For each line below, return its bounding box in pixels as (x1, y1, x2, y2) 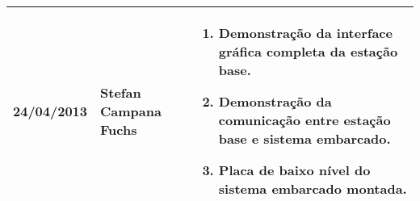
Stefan (100, 82, 141, 102)
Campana (100, 101, 162, 120)
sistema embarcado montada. (218, 179, 407, 198)
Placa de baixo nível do (218, 161, 371, 179)
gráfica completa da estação (218, 42, 398, 61)
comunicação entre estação (218, 111, 391, 129)
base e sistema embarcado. (218, 129, 391, 148)
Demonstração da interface (218, 23, 393, 42)
